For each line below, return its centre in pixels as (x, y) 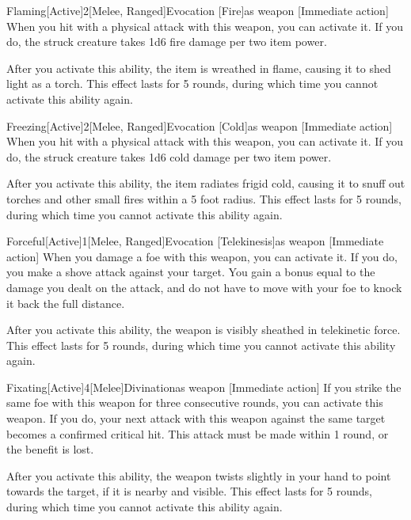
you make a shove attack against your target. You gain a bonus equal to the (191, 272)
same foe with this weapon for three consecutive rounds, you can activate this (195, 402)
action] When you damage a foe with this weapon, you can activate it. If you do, (202, 256)
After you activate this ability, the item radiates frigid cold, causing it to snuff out (206, 183)
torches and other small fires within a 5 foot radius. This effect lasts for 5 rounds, (204, 198)
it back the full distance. (66, 303)
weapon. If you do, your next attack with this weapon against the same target (196, 418)
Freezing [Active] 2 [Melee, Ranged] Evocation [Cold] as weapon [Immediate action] (200, 125)
